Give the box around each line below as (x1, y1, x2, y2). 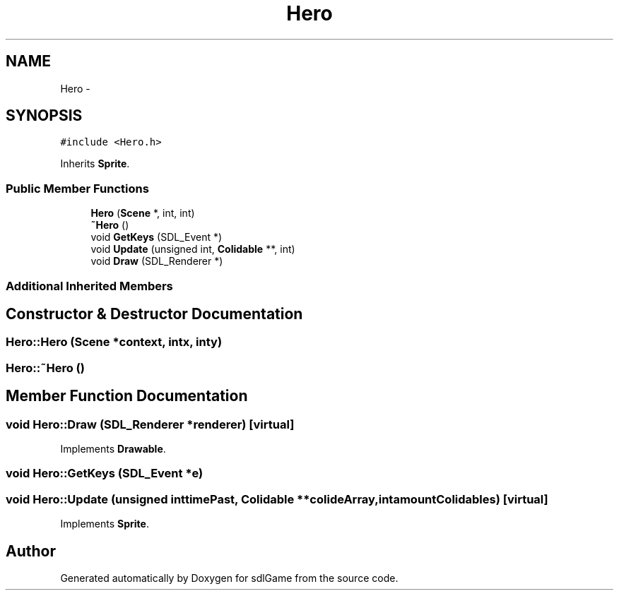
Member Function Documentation (6, 387, 248, 405)
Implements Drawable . (60, 443, 166, 455)
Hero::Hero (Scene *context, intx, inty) (6, 335, 223, 350)
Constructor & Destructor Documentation (6, 304, 303, 323)
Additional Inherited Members (6, 278, 173, 293)
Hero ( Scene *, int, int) (90, 207, 195, 220)
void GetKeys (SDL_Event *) (90, 231, 223, 244)
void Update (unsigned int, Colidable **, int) (90, 243, 295, 256)
